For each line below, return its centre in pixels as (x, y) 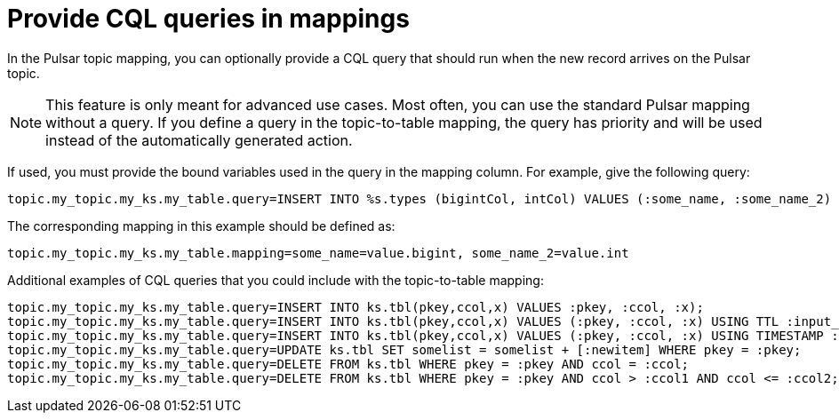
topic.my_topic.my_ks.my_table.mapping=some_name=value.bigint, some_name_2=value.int (318, 253)
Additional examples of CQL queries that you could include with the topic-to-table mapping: (276, 280)
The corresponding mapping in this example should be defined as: (201, 226)
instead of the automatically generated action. (199, 140)
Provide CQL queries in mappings (208, 19)
